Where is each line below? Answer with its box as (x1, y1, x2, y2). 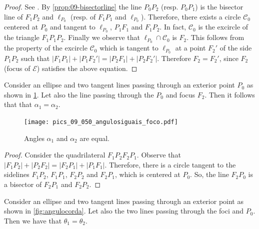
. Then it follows (204, 89, 255, 99)
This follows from (190, 32, 244, 42)
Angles (24, 132, 44, 143)
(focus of (4, 62, 30, 73)
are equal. (79, 132, 110, 143)
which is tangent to (99, 42, 158, 53)
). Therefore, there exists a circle (141, 11, 241, 21)
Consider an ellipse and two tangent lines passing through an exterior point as (4, 195, 243, 206)
